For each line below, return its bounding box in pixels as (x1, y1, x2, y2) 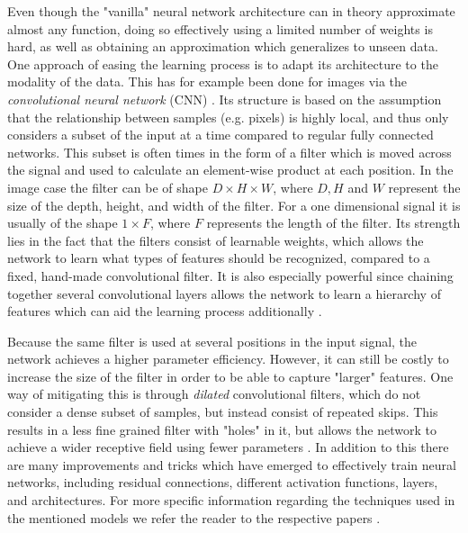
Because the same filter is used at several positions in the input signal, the (7, 331, 418, 350)
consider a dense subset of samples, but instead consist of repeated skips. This (7, 402, 438, 421)
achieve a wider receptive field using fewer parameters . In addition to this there (7, 438, 449, 456)
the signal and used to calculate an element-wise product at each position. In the (7, 160, 454, 179)
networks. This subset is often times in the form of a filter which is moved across (7, 142, 452, 161)
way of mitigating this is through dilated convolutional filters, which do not (7, 384, 421, 403)
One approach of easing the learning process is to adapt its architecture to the (7, 54, 438, 73)
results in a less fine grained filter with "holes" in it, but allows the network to (7, 420, 436, 438)
